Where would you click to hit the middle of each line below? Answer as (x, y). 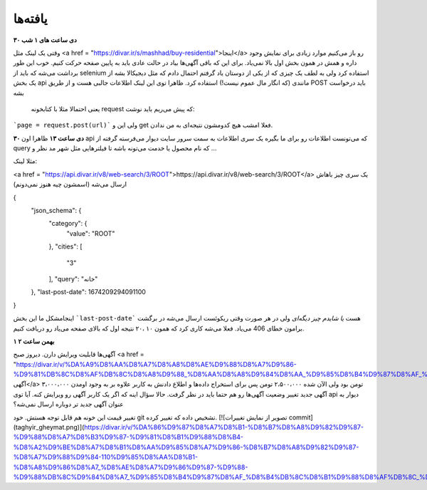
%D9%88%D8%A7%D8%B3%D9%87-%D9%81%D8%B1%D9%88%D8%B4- (128, 437)
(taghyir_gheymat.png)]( (49, 427)
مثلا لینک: (25, 161)
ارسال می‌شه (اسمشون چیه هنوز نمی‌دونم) (70, 184)
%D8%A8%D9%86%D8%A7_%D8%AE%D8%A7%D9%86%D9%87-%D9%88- (131, 467)
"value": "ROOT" (91, 233)
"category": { (68, 224)
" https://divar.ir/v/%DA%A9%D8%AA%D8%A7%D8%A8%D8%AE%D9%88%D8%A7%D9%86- (155, 364)
